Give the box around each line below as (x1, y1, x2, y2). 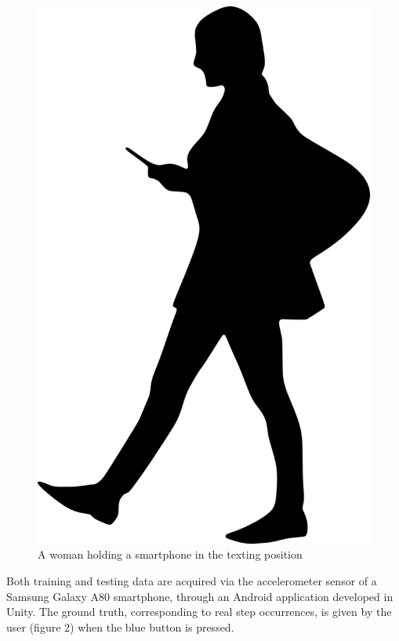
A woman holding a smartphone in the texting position (38, 546, 303, 563)
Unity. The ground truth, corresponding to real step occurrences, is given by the (6, 603, 392, 620)
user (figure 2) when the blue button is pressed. (6, 618, 234, 635)
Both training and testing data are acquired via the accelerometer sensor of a (6, 573, 377, 588)
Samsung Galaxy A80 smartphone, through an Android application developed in (6, 588, 394, 604)
